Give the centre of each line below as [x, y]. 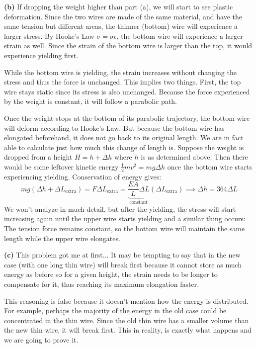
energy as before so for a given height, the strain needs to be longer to [111, 274]
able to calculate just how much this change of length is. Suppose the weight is [124, 147]
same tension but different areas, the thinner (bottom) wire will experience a [121, 26]
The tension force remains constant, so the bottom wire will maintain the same [125, 228]
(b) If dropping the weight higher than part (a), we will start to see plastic [119, 6]
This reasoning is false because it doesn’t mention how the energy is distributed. [126, 301]
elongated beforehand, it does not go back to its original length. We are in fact [124, 137]
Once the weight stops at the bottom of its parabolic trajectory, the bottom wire [127, 118]
